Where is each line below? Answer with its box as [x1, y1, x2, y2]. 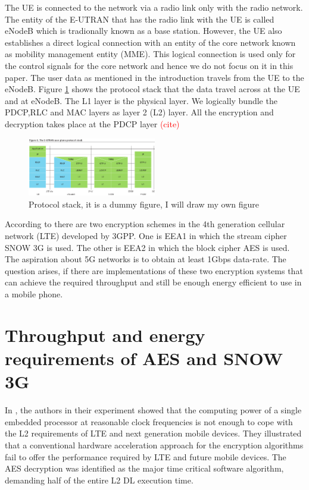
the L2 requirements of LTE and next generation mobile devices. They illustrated [5, 427, 302, 439]
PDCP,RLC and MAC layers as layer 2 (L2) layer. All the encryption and [5, 106, 274, 118]
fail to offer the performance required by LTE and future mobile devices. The [5, 450, 286, 463]
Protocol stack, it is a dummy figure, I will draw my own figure [29, 197, 260, 210]
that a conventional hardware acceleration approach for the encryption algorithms [5, 438, 304, 451]
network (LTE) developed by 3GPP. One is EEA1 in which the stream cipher [5, 230, 287, 242]
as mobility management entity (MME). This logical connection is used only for [5, 48, 296, 60]
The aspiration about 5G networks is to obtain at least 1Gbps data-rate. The [5, 253, 286, 265]
